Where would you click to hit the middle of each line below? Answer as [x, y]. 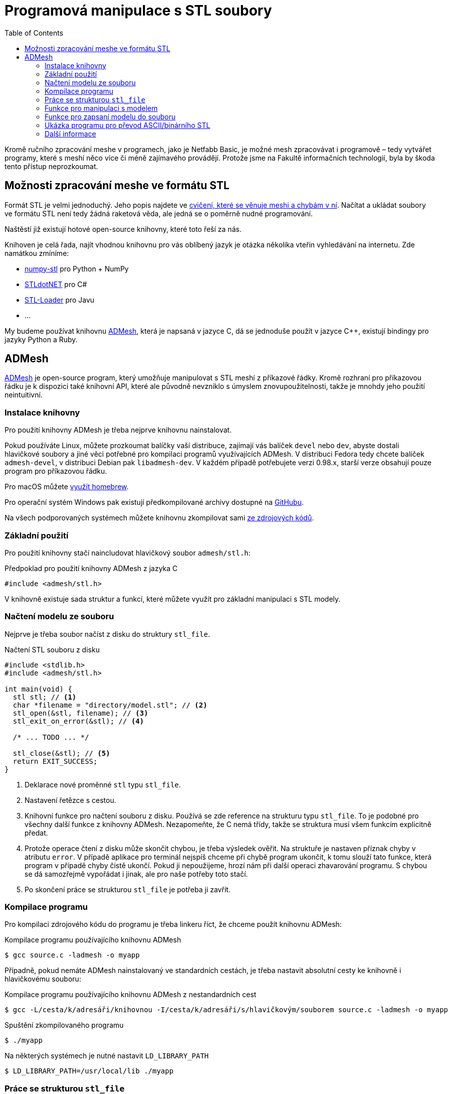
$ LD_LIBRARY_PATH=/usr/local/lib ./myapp [89, 1071]
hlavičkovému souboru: [43, 979]
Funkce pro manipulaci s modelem [101, 108]
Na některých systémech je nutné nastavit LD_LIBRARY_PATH [107, 1056]
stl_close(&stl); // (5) [61, 753]
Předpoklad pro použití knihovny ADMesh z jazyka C [91, 568]
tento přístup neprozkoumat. [51, 166]
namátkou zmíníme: [37, 253]
